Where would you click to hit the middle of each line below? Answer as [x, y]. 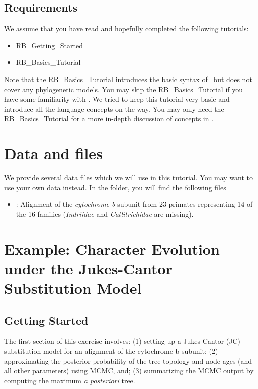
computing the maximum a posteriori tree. [70, 380]
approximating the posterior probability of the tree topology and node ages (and [128, 361]
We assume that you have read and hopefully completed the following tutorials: [126, 28]
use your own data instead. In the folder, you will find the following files [115, 187]
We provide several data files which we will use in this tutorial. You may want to [129, 177]
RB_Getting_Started [49, 45]
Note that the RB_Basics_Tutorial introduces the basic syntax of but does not [128, 79]
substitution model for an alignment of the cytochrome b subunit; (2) [111, 351]
